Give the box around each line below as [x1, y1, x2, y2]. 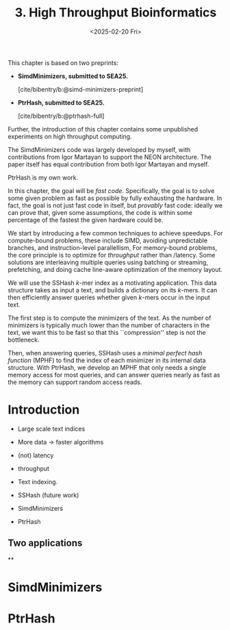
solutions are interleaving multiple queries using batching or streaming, [8, 258, 208, 266]
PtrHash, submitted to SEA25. [17, 98, 105, 107]
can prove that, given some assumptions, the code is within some [8, 208, 192, 216]
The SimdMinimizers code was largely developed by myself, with [8, 145, 191, 153]
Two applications [8, 538, 83, 549]
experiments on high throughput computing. [8, 132, 132, 140]
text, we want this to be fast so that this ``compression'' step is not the [8, 328, 206, 336]
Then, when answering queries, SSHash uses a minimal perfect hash [8, 349, 203, 357]
